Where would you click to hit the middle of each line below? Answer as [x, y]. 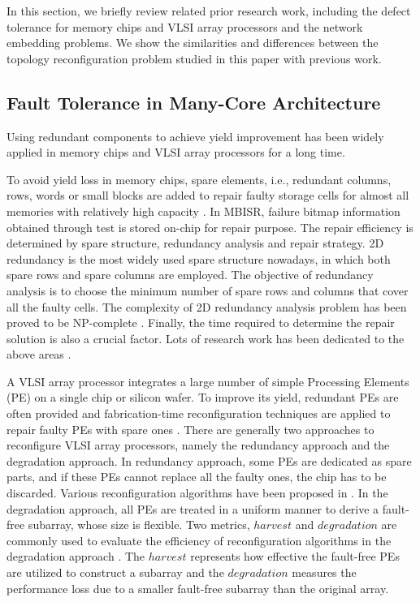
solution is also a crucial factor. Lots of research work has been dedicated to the [206, 338]
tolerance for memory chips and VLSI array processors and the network [185, 26]
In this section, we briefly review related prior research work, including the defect [209, 11]
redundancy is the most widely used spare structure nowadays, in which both [199, 258]
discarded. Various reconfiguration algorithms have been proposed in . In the [197, 493]
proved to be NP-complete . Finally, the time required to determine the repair [201, 322]
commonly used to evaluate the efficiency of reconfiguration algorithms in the [199, 540]
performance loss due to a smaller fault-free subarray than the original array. [198, 588]
